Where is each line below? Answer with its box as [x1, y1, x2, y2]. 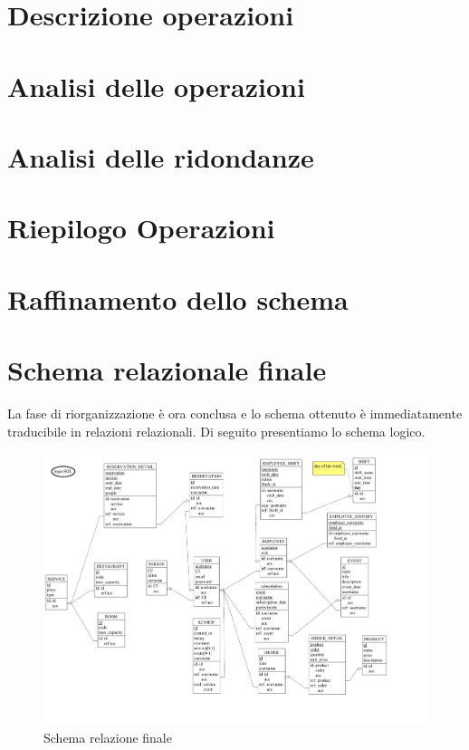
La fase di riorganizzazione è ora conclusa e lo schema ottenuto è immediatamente [7, 404, 463, 422]
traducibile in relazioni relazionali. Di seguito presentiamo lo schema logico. [7, 421, 426, 440]
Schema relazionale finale [7, 351, 327, 389]
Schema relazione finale [43, 727, 172, 746]
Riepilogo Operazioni [7, 209, 275, 246]
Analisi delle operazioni [7, 67, 305, 104]
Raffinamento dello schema [7, 280, 349, 317]
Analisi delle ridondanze [7, 138, 314, 175]
